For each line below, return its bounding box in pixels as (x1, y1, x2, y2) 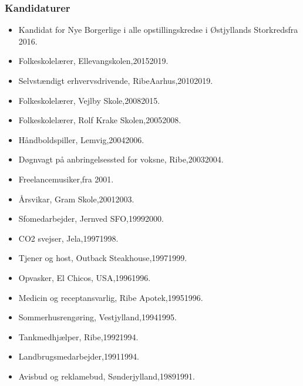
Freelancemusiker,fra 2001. (18, 172, 114, 185)
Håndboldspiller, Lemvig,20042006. (18, 133, 144, 145)
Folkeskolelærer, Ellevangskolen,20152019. (18, 55, 169, 67)
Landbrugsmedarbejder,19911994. (18, 350, 139, 363)
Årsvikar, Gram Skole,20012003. (18, 192, 134, 205)
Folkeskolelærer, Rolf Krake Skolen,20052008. (18, 114, 181, 126)
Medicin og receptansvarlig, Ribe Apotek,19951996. (18, 291, 203, 303)
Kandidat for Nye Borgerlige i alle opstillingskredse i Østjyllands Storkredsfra (18, 23, 298, 36)
